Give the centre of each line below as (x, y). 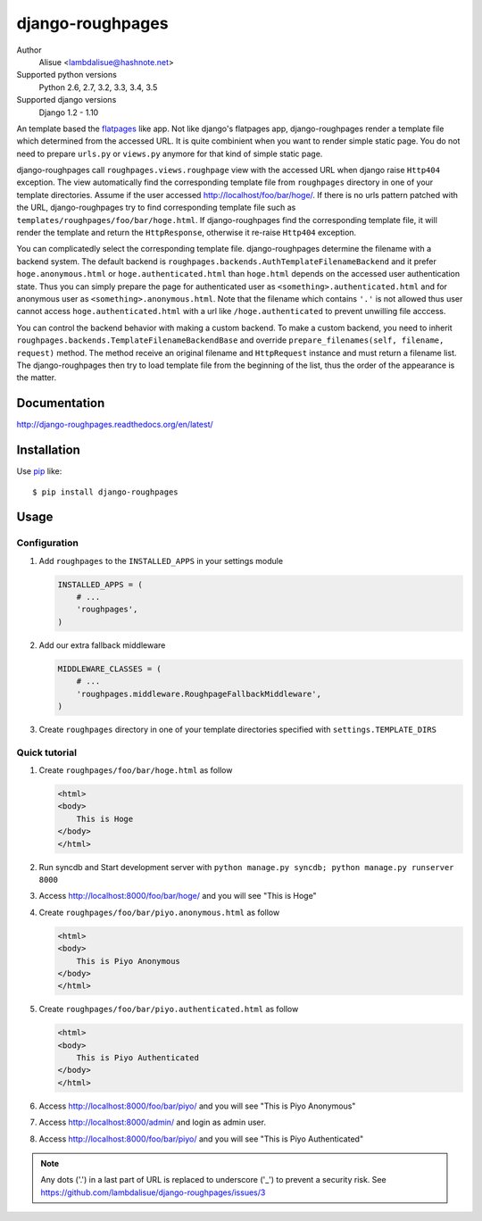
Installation (48, 450)
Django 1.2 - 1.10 (69, 112)
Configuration (48, 543)
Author (29, 50)
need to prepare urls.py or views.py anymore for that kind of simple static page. (170, 154)
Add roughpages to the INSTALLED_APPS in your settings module (161, 561)
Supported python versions (67, 75)
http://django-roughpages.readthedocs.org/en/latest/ (115, 425)
